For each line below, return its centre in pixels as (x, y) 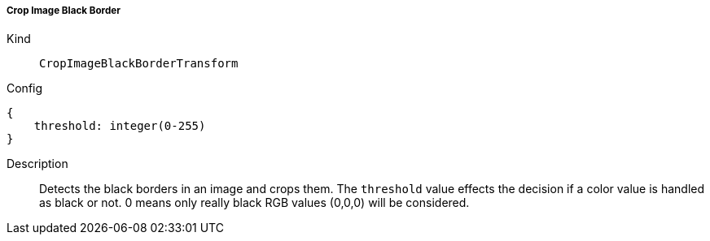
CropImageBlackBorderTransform (139, 64)
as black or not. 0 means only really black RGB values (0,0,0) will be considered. (254, 203)
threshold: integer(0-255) (120, 126)
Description (37, 164)
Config (25, 88)
